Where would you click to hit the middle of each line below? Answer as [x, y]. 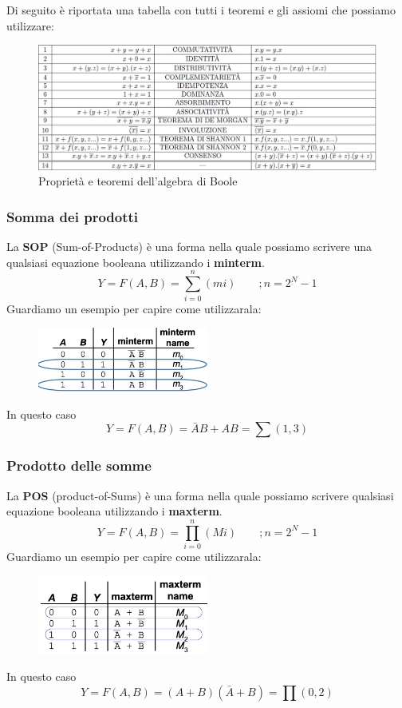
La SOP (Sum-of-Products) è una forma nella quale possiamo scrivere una [189, 247]
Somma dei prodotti [73, 216]
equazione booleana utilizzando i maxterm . [114, 511]
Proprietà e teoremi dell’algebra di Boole [138, 181]
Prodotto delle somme [79, 465]
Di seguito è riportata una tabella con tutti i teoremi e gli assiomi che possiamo [201, 10]
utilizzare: [30, 25]
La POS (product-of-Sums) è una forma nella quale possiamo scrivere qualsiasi [200, 495]
